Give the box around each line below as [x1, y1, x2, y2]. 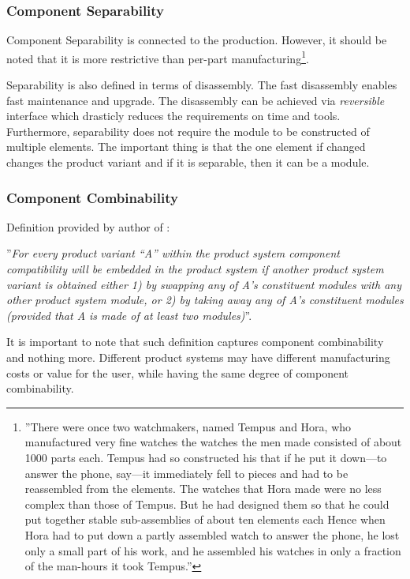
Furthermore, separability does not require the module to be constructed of [6, 122, 370, 139]
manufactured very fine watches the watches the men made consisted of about [24, 434, 402, 450]
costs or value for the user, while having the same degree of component [6, 364, 349, 381]
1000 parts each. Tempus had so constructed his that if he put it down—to [24, 449, 387, 465]
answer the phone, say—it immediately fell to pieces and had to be [24, 464, 348, 481]
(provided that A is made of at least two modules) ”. [6, 306, 252, 323]
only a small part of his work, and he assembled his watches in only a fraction [24, 542, 401, 558]
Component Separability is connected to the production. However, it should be [6, 32, 387, 48]
